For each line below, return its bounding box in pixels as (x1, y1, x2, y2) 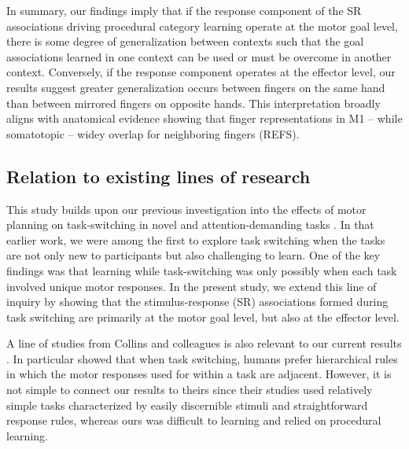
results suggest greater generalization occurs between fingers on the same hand (6, 79, 385, 95)
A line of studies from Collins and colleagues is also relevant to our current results (6, 335, 402, 351)
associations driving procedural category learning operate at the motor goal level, (6, 17, 398, 34)
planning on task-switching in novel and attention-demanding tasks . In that (6, 216, 374, 233)
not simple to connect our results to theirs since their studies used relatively (6, 381, 373, 398)
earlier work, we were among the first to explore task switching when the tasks (6, 231, 385, 248)
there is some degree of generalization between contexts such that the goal (6, 33, 364, 50)
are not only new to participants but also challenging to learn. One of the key (6, 247, 381, 263)
